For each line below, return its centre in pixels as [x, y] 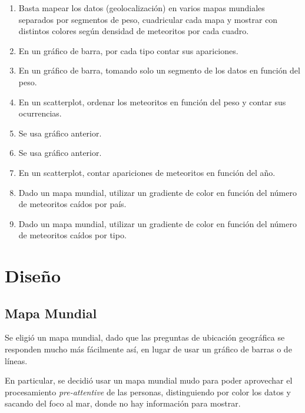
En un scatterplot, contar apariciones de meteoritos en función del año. [147, 172]
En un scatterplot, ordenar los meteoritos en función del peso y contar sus [152, 101]
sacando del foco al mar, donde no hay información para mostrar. [123, 403]
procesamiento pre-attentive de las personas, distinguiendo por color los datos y [148, 392]
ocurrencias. [40, 113]
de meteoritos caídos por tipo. [72, 235]
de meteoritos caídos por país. [72, 204]
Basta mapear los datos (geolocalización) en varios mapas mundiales [142, 8]
